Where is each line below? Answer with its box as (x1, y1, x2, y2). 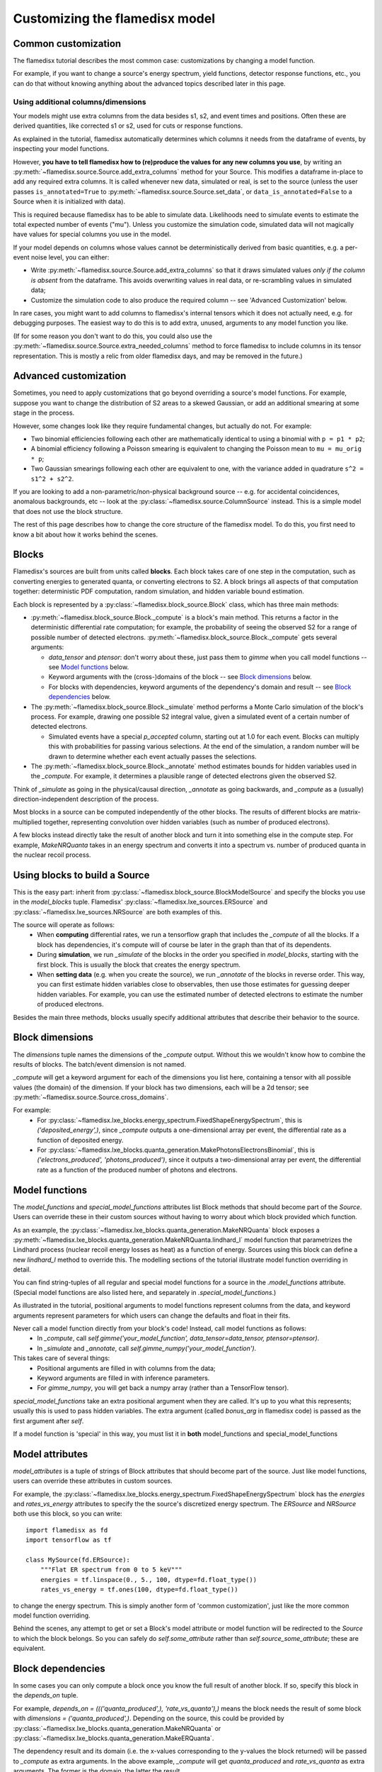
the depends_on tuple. (13, 1691, 79, 1700)
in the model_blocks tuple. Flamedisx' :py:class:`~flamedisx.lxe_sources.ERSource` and (13, 897, 268, 907)
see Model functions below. (48, 663, 129, 671)
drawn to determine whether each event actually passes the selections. (48, 752, 257, 761)
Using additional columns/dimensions (13, 96, 146, 106)
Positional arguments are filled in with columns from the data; (37, 1364, 216, 1372)
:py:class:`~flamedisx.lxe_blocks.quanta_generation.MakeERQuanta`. (13, 1734, 214, 1742)
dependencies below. (48, 692, 111, 701)
